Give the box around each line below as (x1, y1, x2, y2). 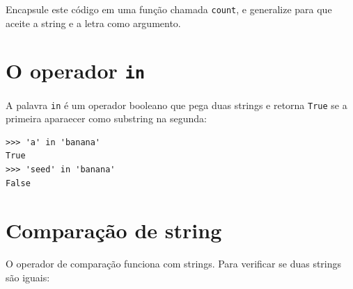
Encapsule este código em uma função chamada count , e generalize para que (6, 2, 332, 16)
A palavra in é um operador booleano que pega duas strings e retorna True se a (6, 97, 347, 112)
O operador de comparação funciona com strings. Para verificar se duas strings (6, 256, 342, 271)
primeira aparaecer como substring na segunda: (6, 111, 207, 126)
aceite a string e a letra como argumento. (6, 15, 181, 30)
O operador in (6, 56, 146, 85)
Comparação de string (6, 216, 222, 245)
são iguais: (6, 270, 50, 284)
